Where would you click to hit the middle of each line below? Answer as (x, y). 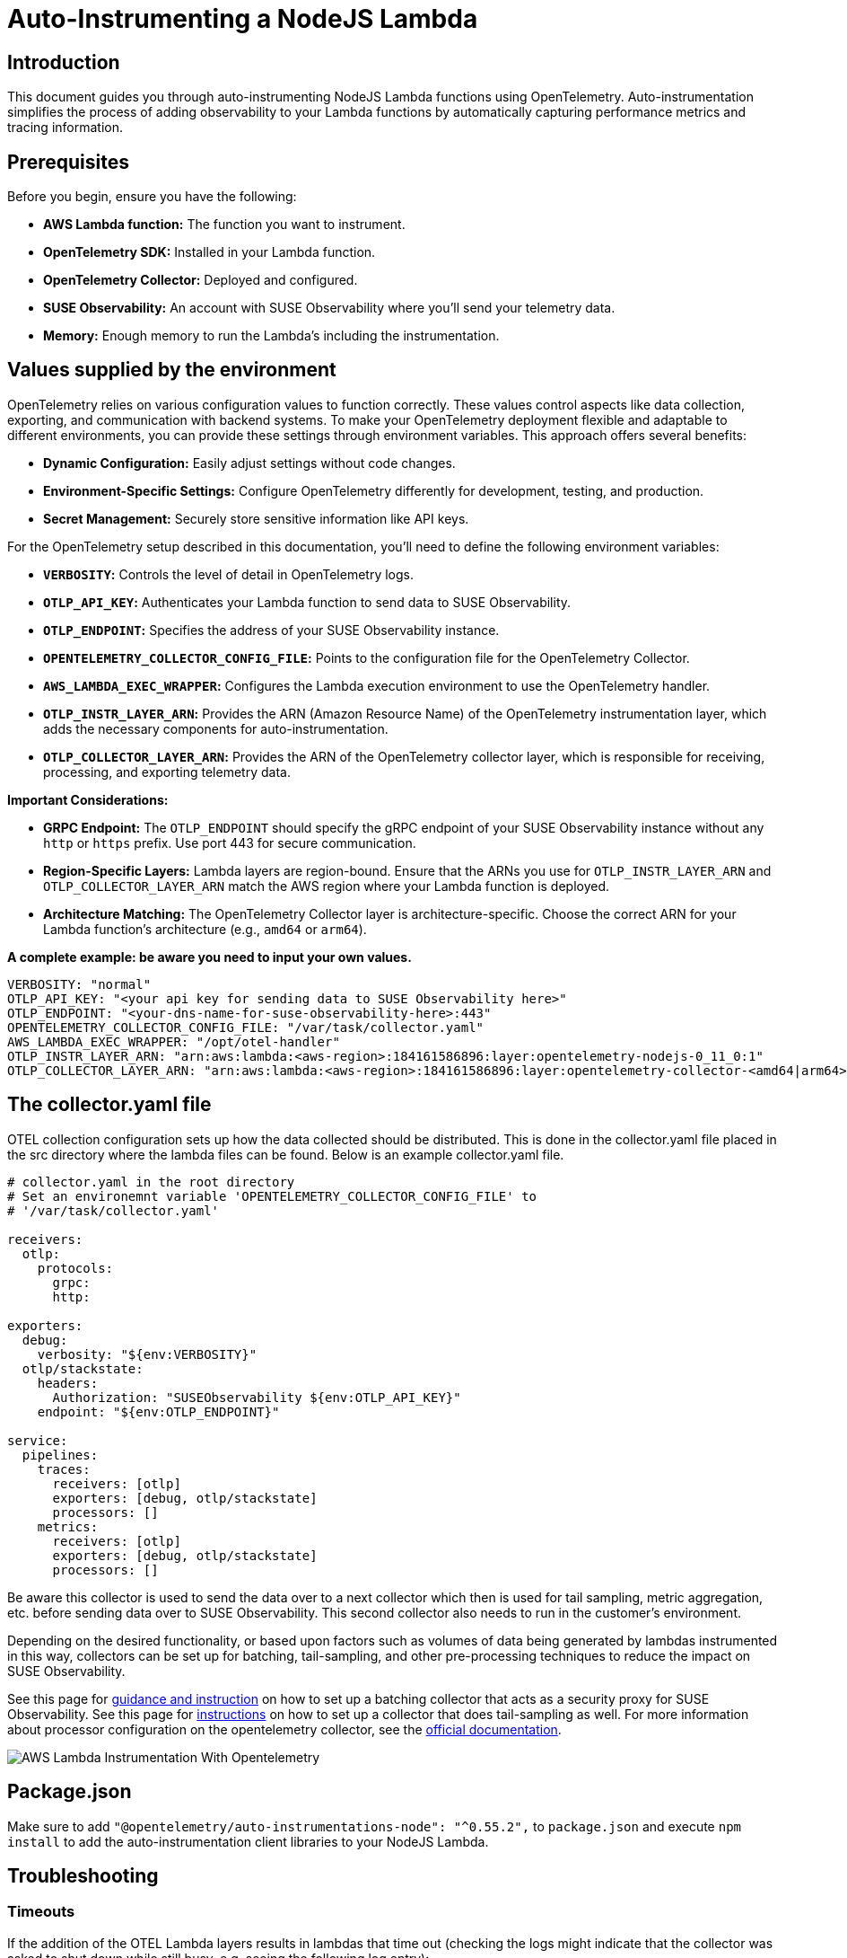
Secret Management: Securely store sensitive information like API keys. (256, 518)
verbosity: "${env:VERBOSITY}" (147, 1354)
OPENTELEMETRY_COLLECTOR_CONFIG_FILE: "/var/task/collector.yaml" (246, 1027)
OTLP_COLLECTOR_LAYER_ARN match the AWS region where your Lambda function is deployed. (327, 886)
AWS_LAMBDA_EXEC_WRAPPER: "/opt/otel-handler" (174, 1041)
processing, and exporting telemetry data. (167, 772)
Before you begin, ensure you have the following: (152, 197)
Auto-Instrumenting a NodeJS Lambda (243, 19)
